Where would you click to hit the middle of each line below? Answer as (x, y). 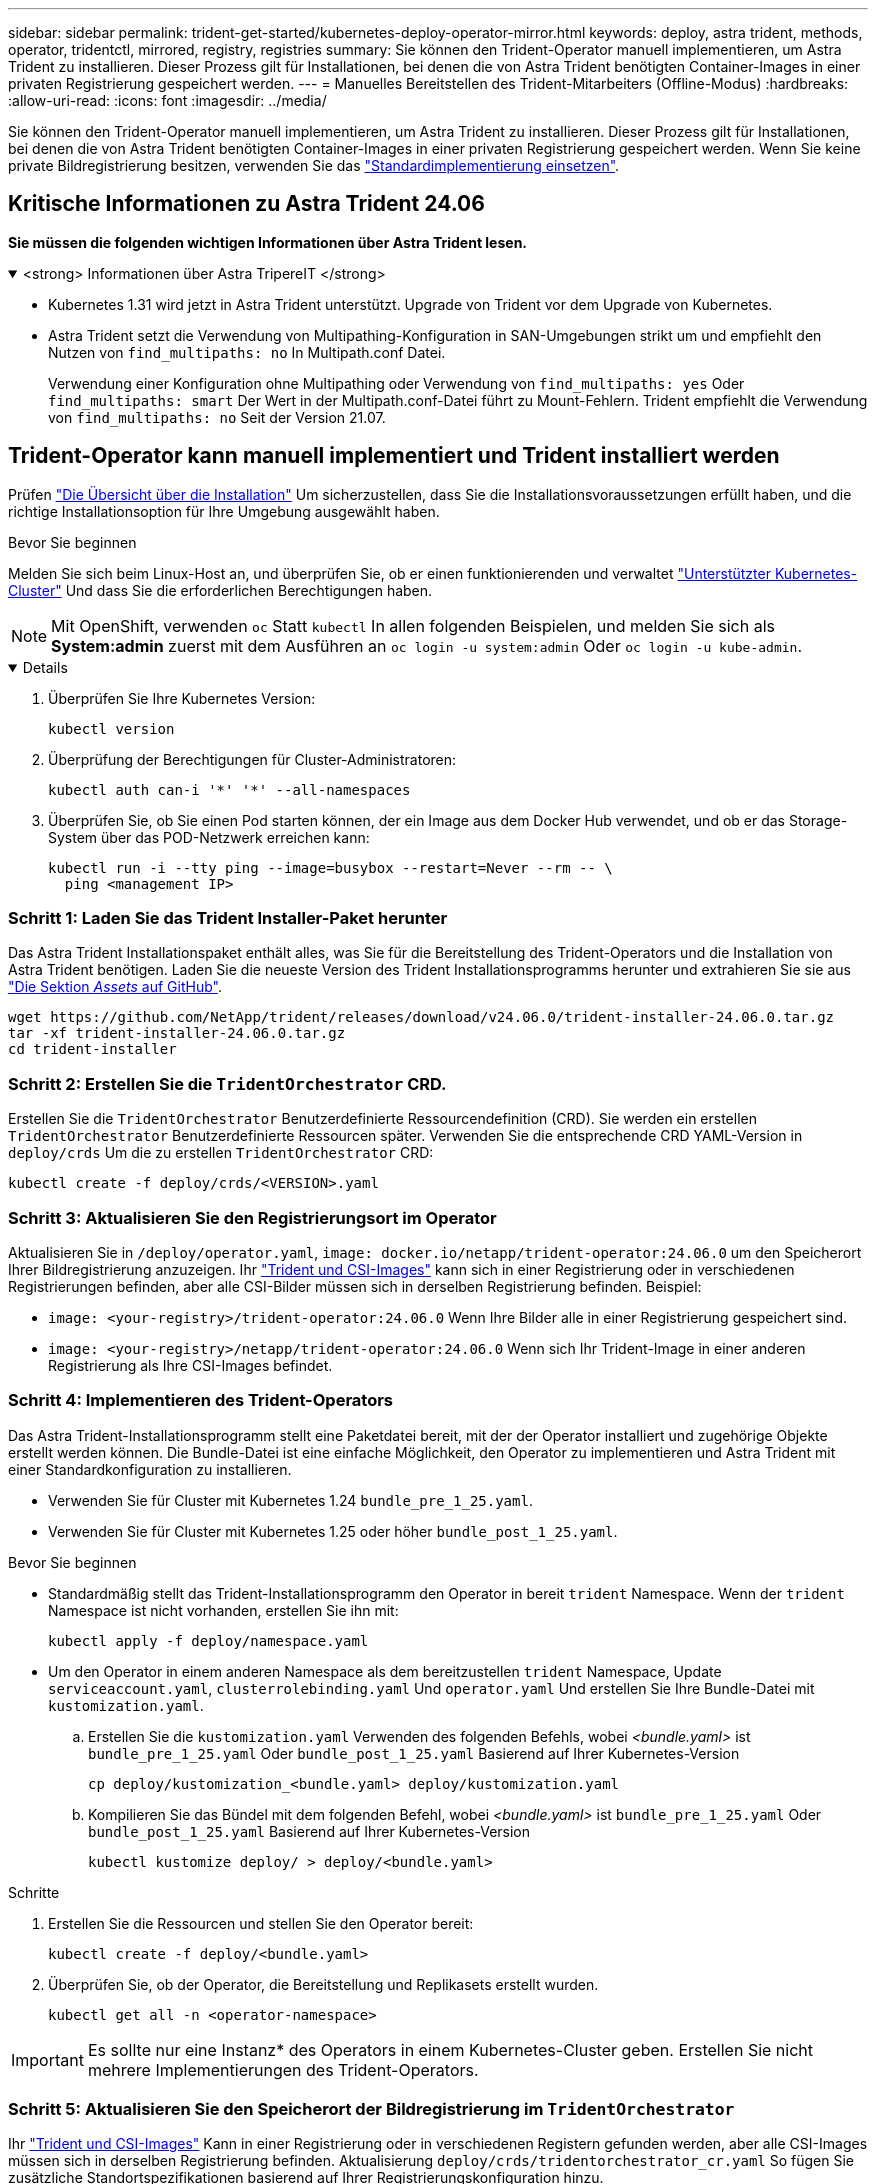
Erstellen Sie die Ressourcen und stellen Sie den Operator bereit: (261, 1923)
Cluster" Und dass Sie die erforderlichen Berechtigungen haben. (220, 590)
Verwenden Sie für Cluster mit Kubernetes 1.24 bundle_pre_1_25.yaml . (290, 1500)
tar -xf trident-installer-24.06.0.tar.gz (177, 1033)
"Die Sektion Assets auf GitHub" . (115, 987)
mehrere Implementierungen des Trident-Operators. (283, 2069)
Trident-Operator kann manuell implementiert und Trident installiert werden (394, 456)
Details (45, 667)
